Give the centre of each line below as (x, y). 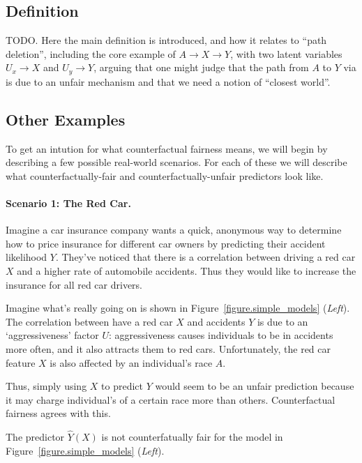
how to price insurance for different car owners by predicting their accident (166, 243)
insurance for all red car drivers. (74, 284)
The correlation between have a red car (89, 321)
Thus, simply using (46, 386)
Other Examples (66, 119)
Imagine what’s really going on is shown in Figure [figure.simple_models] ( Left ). (178, 308)
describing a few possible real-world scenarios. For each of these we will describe (176, 162)
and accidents (216, 321)
